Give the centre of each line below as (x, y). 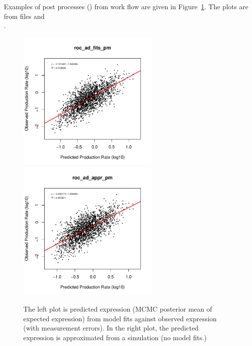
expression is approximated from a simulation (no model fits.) (115, 337)
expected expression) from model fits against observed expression (120, 318)
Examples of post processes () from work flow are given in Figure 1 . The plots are (126, 6)
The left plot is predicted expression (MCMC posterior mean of (118, 308)
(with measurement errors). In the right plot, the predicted (111, 328)
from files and (24, 16)
